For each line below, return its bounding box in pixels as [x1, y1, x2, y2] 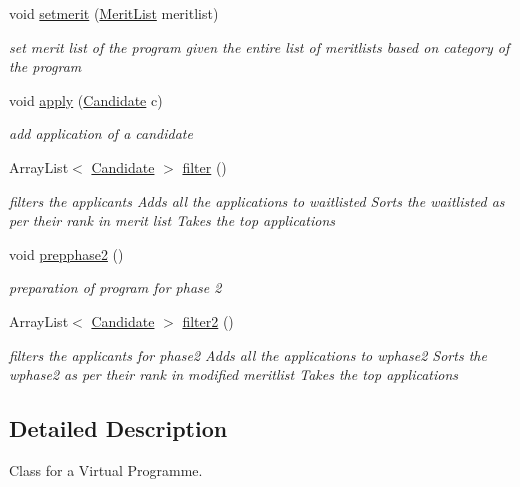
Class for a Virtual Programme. [9, 459, 203, 480]
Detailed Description [9, 413, 228, 444]
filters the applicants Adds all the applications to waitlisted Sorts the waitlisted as [9, 190, 505, 211]
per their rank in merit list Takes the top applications [9, 210, 335, 231]
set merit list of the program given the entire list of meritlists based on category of [9, 36, 510, 57]
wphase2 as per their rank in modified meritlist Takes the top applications [9, 364, 459, 385]
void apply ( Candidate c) [9, 89, 163, 110]
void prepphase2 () [9, 243, 124, 264]
